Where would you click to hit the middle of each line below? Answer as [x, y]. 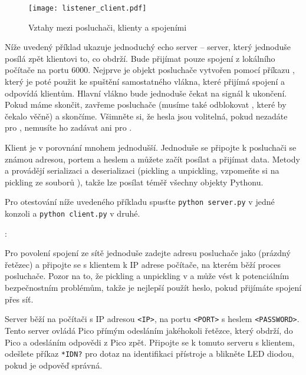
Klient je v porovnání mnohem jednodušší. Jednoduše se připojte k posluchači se [151, 147]
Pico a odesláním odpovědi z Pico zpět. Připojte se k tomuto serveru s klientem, [150, 342]
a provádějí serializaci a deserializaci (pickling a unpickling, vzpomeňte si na [142, 170]
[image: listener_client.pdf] [88, 8]
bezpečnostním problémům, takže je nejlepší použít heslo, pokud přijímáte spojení [153, 288]
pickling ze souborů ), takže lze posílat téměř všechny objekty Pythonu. [134, 182]
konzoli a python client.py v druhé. [73, 213]
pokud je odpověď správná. [54, 365]
